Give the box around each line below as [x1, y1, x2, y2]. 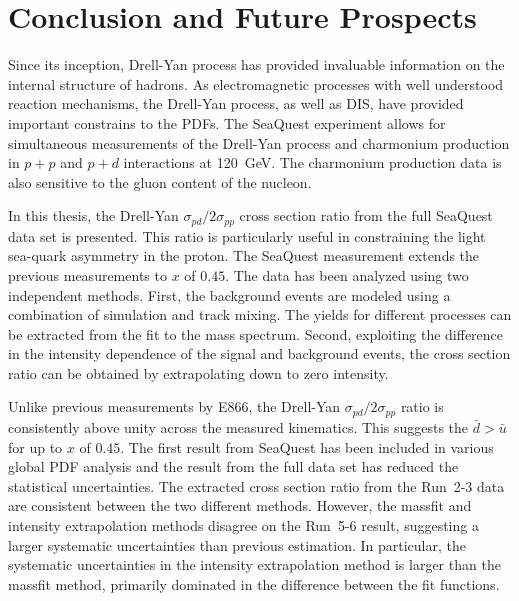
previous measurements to [8, 264, 167, 285]
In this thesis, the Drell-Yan [8, 205, 179, 226]
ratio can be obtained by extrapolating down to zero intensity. [8, 362, 389, 383]
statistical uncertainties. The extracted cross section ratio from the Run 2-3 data [8, 475, 505, 496]
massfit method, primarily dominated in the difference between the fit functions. [8, 573, 500, 594]
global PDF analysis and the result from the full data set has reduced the [8, 456, 459, 477]
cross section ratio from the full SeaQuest [239, 205, 493, 226]
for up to [8, 436, 63, 457]
